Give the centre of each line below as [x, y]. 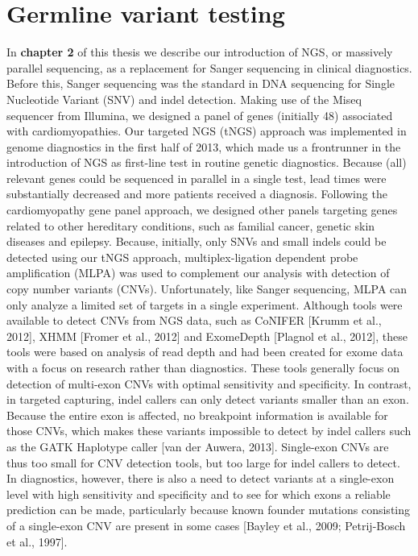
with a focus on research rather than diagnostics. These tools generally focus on [203, 367]
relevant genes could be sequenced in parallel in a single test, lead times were [197, 178]
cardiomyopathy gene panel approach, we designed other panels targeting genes [202, 210]
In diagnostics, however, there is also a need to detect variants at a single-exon [201, 478]
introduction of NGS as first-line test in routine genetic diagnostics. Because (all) [207, 162]
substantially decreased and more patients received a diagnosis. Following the [197, 194]
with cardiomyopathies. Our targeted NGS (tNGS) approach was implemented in [207, 131]
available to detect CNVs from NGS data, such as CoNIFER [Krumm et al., [194, 320]
